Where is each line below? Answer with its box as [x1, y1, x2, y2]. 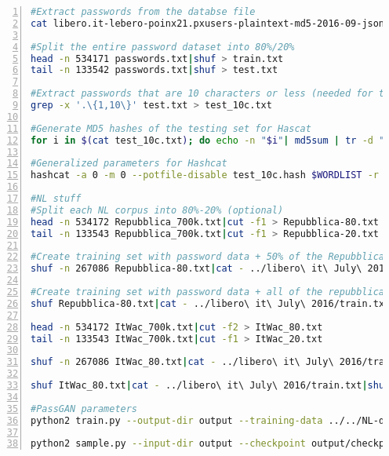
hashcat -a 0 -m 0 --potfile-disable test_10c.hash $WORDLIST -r [31, 170, 379, 181]
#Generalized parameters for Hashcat [31, 158, 227, 170]
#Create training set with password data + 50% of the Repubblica [31, 251, 385, 263]
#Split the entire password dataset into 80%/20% [31, 41, 295, 53]
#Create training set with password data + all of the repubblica [31, 286, 385, 297]
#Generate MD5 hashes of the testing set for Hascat [31, 122, 311, 134]
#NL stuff [31, 193, 82, 204]
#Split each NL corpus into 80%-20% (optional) [31, 204, 284, 216]
